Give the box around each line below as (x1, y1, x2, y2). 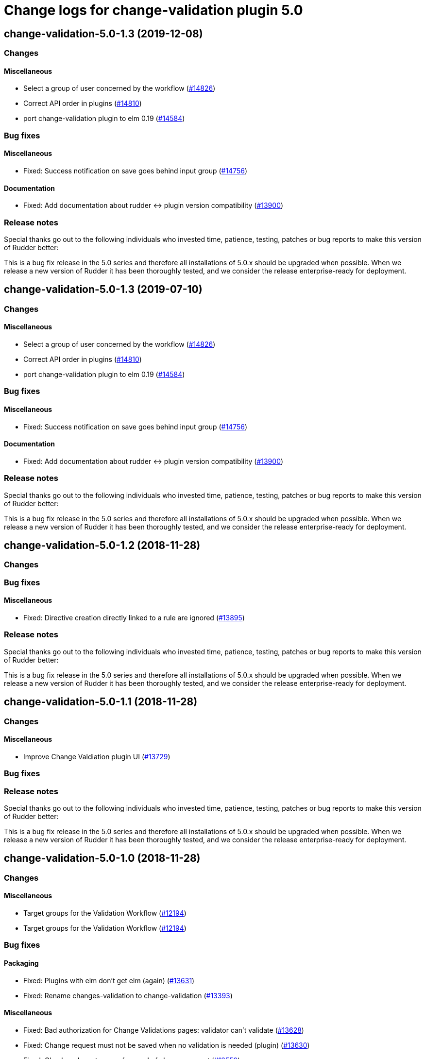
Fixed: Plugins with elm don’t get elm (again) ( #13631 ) (23, 976, 195, 985)
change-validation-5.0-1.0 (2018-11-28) (4, 852, 201, 865)
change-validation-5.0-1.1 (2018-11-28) (4, 696, 198, 708)
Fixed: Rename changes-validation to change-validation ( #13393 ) (23, 991, 233, 1000)
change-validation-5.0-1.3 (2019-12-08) (4, 27, 203, 40)
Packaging (4, 959, 39, 967)
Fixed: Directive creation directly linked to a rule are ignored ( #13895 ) (23, 614, 245, 622)
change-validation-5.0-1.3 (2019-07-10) (4, 283, 203, 296)
